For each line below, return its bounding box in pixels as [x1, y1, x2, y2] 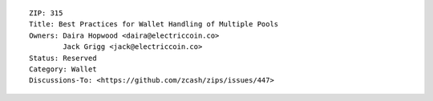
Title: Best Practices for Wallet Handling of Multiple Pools [29, 20, 279, 29]
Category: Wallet [29, 64, 97, 74]
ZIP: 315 [29, 9, 63, 18]
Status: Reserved [29, 53, 97, 63]
